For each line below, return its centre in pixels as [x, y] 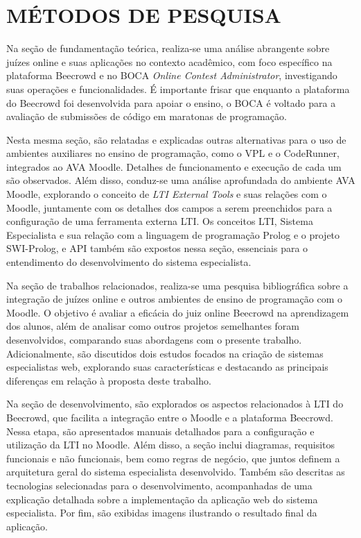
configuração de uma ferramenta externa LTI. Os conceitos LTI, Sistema [160, 221]
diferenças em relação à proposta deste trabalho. [109, 380]
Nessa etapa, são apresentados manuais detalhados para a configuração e [160, 431]
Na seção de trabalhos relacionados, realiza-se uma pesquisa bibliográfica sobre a [177, 285]
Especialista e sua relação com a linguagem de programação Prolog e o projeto [173, 234]
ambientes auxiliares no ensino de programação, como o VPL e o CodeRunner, [173, 153]
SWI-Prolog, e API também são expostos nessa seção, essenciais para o [157, 248]
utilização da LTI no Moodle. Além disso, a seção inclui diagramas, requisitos [170, 445]
